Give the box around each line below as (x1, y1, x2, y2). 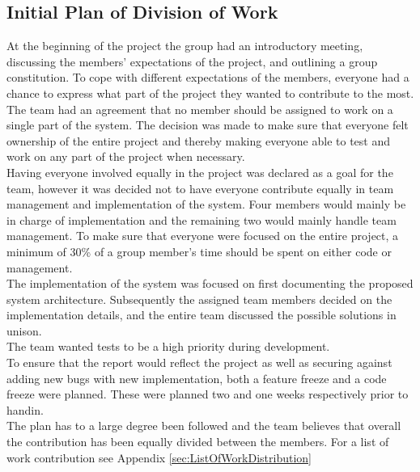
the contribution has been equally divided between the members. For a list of (6, 433, 389, 450)
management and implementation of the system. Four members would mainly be (6, 196, 406, 213)
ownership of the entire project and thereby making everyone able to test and (6, 132, 391, 149)
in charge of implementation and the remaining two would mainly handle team (6, 211, 397, 228)
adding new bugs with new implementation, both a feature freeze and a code (6, 369, 387, 386)
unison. (6, 322, 42, 339)
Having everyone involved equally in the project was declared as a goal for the (6, 163, 393, 180)
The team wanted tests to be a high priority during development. (6, 338, 330, 355)
